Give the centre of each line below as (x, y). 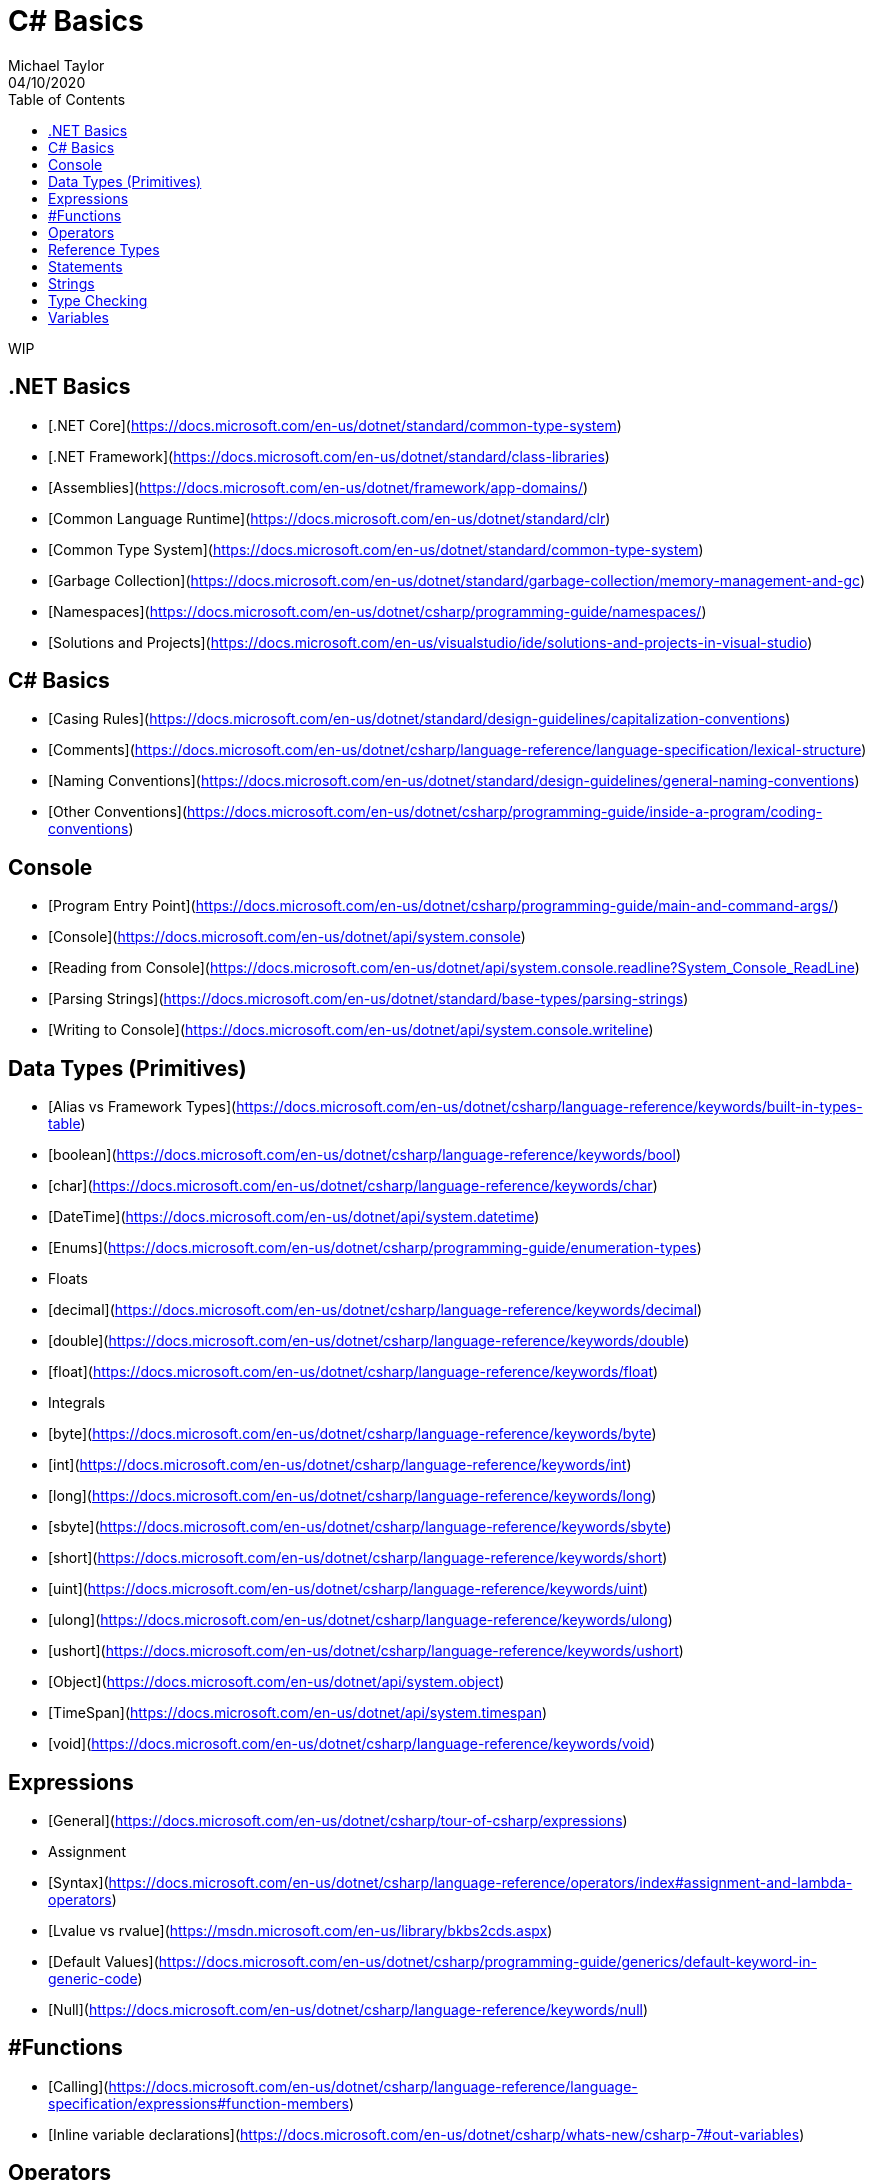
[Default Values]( (103, 1961)
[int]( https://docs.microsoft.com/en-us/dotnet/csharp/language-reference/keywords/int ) (340, 1465)
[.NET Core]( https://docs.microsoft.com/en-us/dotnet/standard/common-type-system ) (335, 425)
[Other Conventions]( (117, 812)
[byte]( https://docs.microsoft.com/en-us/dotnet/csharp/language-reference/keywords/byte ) (352, 1434)
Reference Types (104, 249)
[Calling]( (78, 2086)
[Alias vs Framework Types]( (142, 1107)
